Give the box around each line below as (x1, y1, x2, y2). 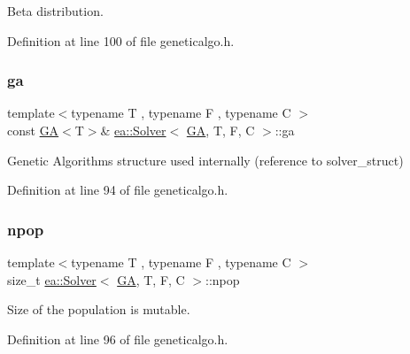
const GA (7, 121, 59, 139)
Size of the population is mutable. (7, 300, 190, 319)
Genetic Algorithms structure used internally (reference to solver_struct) (7, 150, 404, 169)
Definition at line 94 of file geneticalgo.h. (7, 181, 228, 199)
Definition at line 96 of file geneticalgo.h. (7, 329, 228, 348)
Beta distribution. (7, 2, 104, 19)
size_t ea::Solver (7, 270, 97, 289)
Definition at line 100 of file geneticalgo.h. (7, 31, 235, 50)
